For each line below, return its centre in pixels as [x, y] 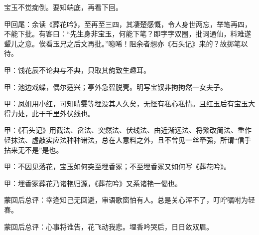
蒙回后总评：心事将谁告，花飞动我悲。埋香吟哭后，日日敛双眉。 [109, 226]
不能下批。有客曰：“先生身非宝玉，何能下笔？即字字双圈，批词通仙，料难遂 [128, 34]
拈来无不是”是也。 [34, 149]
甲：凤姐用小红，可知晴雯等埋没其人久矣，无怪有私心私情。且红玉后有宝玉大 [129, 104]
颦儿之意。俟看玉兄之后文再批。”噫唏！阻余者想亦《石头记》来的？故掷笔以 [126, 43]
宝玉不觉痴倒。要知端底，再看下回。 [63, 7]
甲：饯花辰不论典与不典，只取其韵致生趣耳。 [77, 70]
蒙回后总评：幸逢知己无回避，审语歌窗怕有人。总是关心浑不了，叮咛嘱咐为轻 [129, 200]
